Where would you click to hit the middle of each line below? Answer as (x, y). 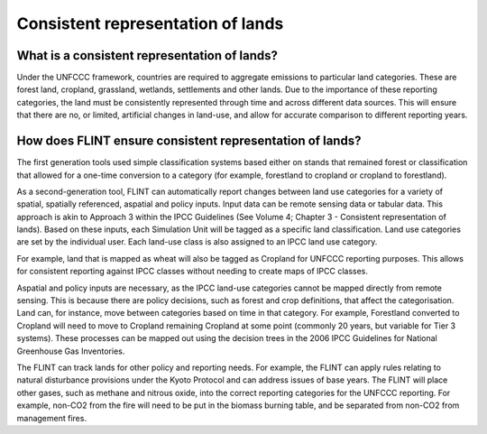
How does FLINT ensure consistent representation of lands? (189, 141)
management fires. (52, 418)
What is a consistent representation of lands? (147, 55)
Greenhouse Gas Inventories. (71, 351)
